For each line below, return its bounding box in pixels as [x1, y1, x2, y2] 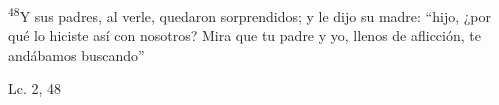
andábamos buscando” [8, 44, 145, 65]
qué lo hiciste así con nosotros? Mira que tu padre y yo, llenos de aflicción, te [8, 25, 481, 46]
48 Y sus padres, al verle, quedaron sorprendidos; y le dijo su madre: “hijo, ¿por [8, 3, 491, 26]
